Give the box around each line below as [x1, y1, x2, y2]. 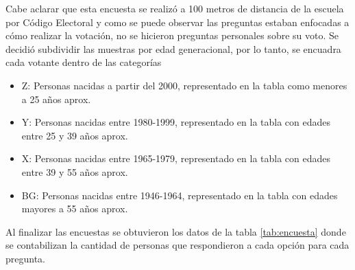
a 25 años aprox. [21, 91, 91, 106]
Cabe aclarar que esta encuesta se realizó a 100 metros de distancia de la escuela [5, 1, 344, 15]
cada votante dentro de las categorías [5, 55, 162, 69]
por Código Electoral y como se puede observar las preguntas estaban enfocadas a [5, 14, 350, 29]
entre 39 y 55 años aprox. [21, 164, 128, 179]
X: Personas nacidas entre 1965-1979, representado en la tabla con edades [21, 151, 331, 166]
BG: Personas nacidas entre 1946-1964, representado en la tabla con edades [21, 188, 338, 202]
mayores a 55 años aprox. [21, 201, 128, 216]
